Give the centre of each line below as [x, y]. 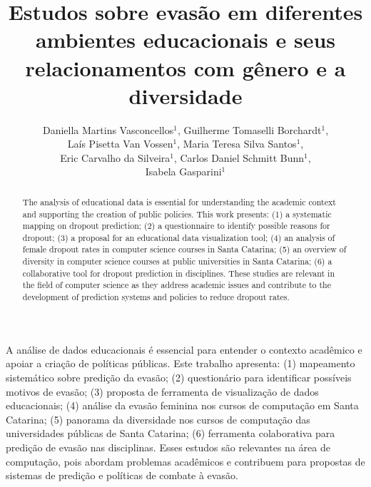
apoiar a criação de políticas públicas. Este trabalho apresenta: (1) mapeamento [181, 363]
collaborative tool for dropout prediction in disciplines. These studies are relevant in [179, 273]
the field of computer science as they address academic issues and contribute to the [177, 285]
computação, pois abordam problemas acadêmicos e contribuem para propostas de [185, 461]
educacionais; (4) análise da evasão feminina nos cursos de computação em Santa [182, 405]
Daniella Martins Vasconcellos [108, 129]
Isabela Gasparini [183, 171]
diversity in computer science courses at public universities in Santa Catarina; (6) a [177, 261]
